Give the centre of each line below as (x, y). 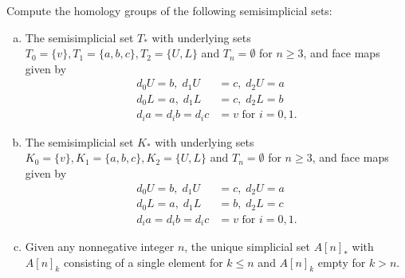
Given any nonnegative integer (100, 247)
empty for (342, 262)
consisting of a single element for (143, 262)
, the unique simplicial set (247, 247)
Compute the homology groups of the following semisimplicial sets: (169, 10)
